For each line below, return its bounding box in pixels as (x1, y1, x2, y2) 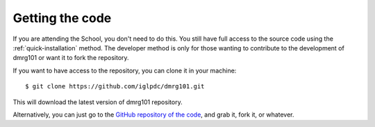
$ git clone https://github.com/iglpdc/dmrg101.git (25, 83, 205, 90)
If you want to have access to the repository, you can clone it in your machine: (12, 66, 237, 75)
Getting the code (12, 10, 112, 26)
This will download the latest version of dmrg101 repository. (12, 97, 183, 106)
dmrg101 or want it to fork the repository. (12, 54, 129, 62)
